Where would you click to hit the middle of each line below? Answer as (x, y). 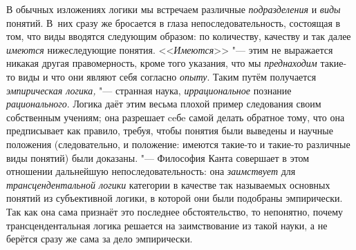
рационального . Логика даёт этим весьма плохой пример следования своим (164, 104)
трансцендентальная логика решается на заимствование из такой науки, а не (167, 225)
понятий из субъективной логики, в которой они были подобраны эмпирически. (175, 198)
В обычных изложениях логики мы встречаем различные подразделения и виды (174, 9)
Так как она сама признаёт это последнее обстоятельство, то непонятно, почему (175, 211)
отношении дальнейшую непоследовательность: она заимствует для (151, 171)
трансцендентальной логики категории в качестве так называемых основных (168, 184)
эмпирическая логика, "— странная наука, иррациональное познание (149, 90)
